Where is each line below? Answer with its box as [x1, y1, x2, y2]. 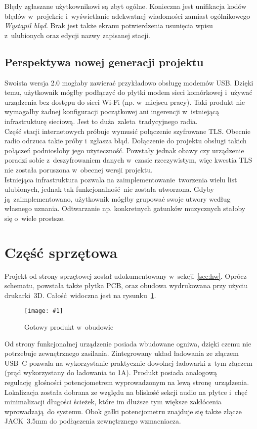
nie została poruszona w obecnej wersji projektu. [4, 164, 153, 174]
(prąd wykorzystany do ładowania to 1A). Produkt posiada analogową [4, 367, 217, 378]
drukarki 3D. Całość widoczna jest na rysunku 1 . [4, 290, 156, 300]
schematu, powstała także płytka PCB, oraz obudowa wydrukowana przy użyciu [4, 280, 248, 291]
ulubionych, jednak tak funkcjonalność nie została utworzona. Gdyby [4, 184, 214, 194]
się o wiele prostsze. [4, 213, 65, 223]
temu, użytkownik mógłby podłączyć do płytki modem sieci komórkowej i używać [4, 87, 253, 97]
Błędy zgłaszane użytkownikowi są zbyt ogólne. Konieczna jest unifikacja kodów [4, 1, 247, 11]
